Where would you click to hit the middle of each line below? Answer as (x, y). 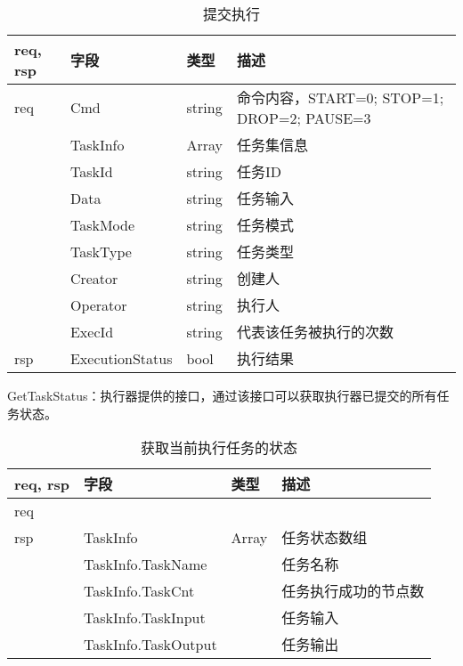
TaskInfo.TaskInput (145, 617)
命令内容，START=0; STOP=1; (341, 97)
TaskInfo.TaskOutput (150, 644)
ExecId (92, 331)
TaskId (91, 171)
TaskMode (102, 224)
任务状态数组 (325, 538)
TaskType (101, 251)
